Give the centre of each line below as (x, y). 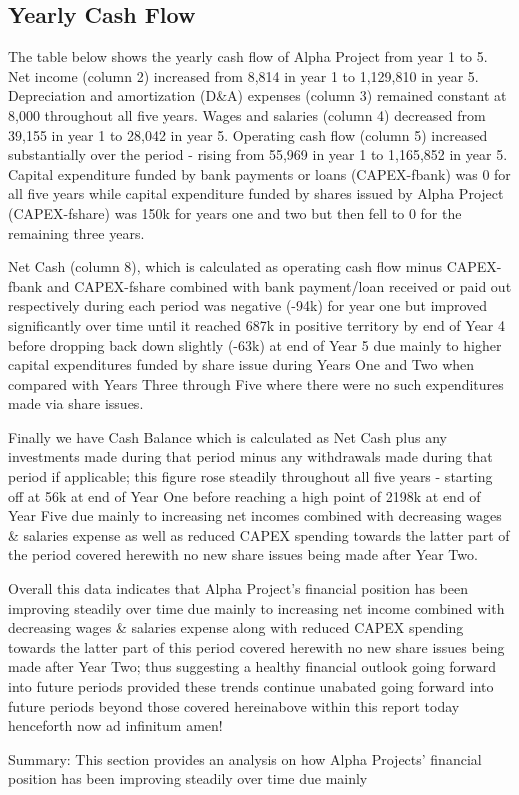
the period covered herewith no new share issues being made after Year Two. (243, 554)
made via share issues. (76, 403)
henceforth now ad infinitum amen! (115, 725)
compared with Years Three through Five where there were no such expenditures (256, 383)
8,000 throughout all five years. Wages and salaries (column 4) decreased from (247, 114)
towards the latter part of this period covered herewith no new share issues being (256, 646)
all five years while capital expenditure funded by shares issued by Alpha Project (256, 193)
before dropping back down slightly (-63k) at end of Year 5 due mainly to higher (255, 344)
